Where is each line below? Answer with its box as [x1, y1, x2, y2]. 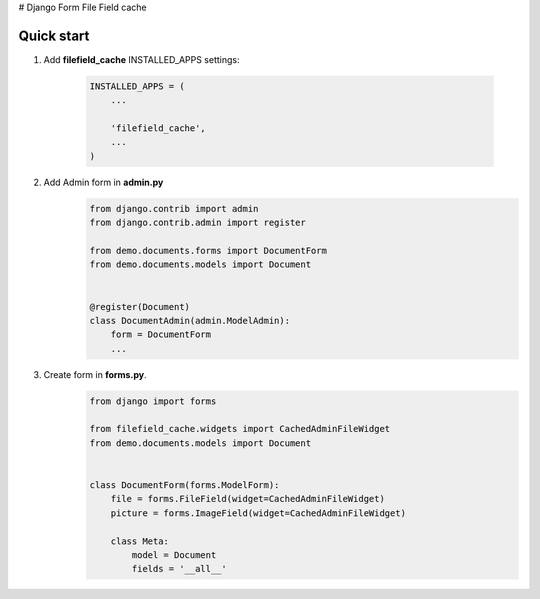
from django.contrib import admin [89, 203, 259, 214]
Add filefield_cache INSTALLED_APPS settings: [43, 53, 240, 65]
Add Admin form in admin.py [43, 176, 164, 188]
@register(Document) [89, 301, 190, 312]
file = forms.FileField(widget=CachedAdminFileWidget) [110, 493, 385, 505]
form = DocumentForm [110, 329, 212, 340]
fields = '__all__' [131, 563, 227, 575]
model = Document [131, 549, 217, 560]
